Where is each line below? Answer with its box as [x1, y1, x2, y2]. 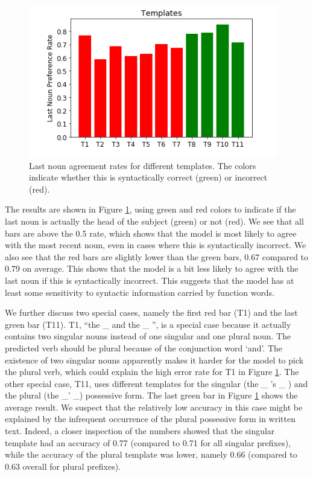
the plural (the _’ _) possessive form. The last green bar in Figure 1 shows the [5, 389, 298, 402]
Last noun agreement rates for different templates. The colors [29, 159, 256, 171]
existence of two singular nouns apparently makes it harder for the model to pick [5, 353, 304, 366]
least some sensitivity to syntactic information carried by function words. [5, 286, 275, 298]
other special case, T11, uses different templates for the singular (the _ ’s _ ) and [5, 377, 308, 389]
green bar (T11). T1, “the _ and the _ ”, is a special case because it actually [5, 318, 291, 330]
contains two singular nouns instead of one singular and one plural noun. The [5, 330, 291, 342]
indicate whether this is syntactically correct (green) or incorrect [29, 171, 268, 184]
